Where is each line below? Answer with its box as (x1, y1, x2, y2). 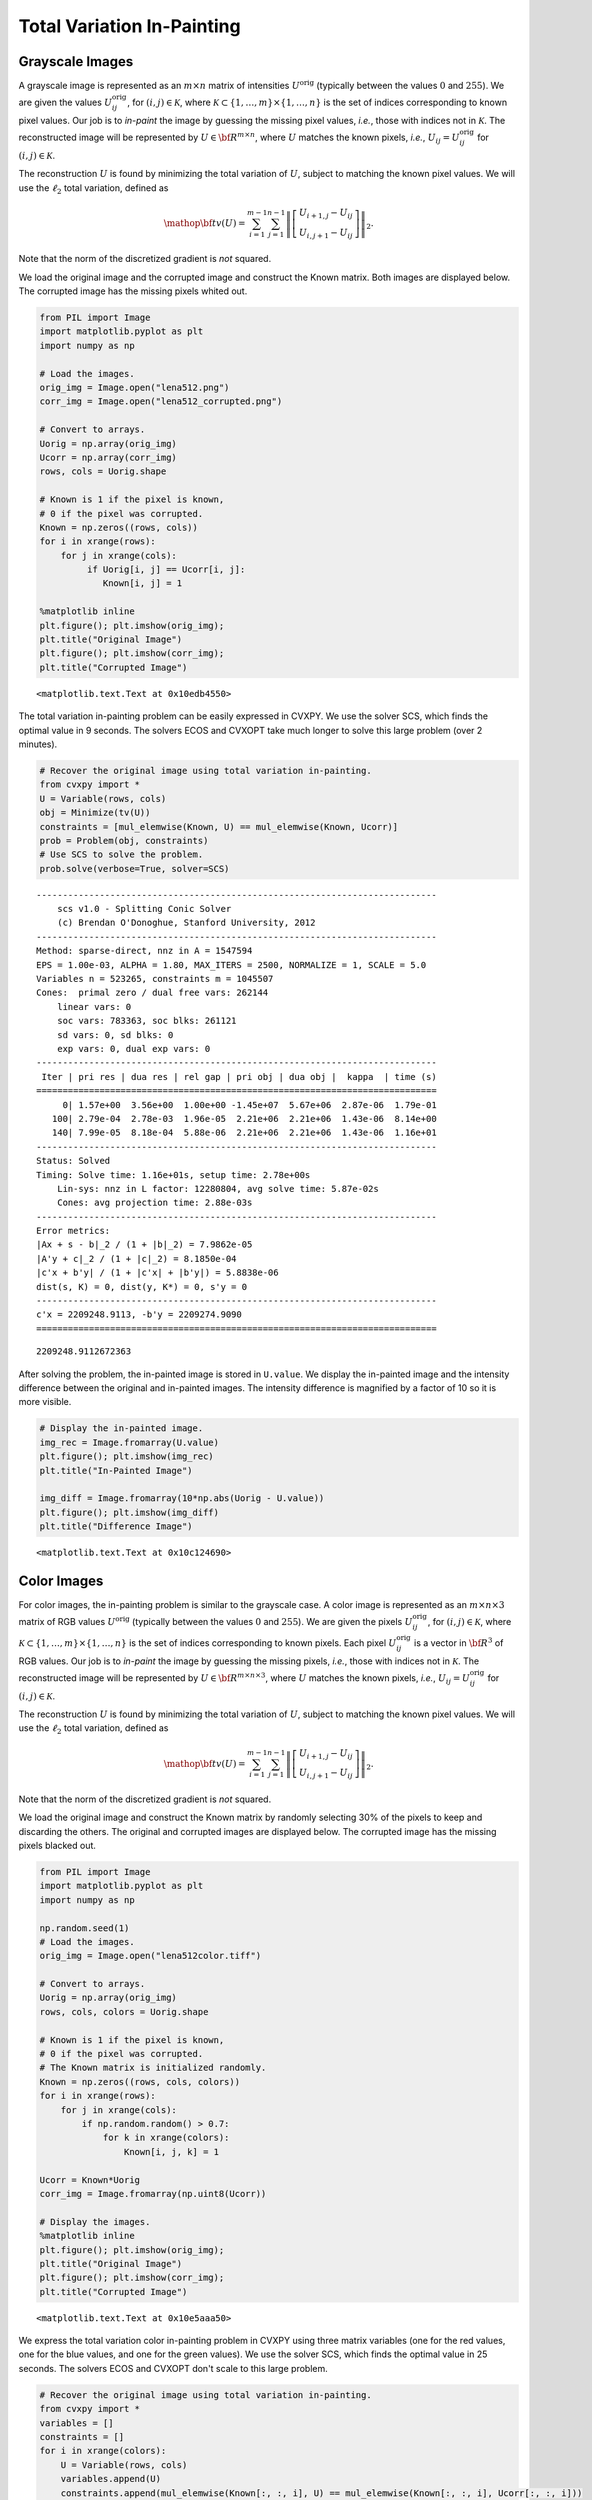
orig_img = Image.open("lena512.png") (39, 382, 230, 394)
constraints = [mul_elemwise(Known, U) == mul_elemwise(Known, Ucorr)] (39, 821, 399, 832)
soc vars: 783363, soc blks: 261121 (56, 1015, 237, 1027)
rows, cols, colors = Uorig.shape (39, 2006, 209, 2017)
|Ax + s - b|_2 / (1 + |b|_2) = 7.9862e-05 (36, 1239, 253, 1250)
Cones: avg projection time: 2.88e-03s (56, 1197, 253, 1209)
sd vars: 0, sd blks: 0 (56, 1029, 174, 1040)
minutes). (18, 738, 58, 750)
